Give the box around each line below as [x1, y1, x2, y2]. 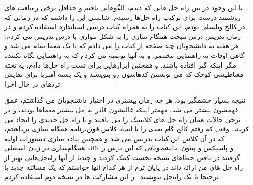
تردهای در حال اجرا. [4, 78, 62, 89]
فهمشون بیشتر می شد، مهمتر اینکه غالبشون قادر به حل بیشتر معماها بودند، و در [4, 104, 238, 114]
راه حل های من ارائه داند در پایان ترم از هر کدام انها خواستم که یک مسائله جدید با [4, 162, 243, 172]
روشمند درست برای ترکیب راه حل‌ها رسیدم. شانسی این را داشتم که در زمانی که [4, 12, 241, 22]
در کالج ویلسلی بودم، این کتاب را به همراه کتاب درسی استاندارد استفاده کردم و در [4, 21, 245, 32]
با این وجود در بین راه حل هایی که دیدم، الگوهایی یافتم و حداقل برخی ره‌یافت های [4, 2, 243, 12]
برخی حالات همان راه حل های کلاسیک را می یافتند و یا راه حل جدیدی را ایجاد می [4, 114, 241, 124]
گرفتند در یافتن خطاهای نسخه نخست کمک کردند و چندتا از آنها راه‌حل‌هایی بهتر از [4, 152, 240, 162]
